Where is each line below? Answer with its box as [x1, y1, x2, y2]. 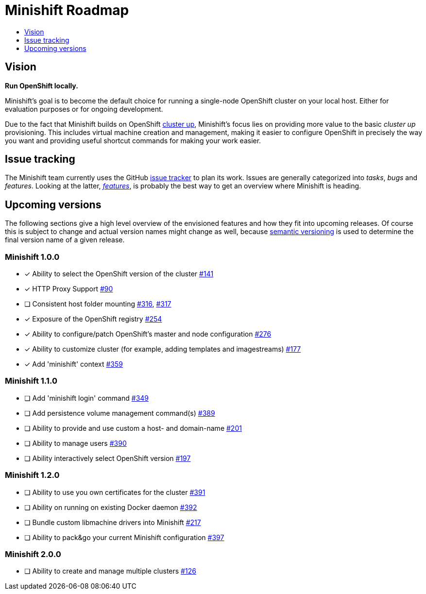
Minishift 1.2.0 [5, 470, 60, 480]
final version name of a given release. [5, 236, 125, 244]
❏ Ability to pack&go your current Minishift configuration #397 [24, 533, 224, 542]
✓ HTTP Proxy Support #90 [24, 285, 113, 293]
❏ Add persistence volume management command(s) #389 [24, 408, 215, 417]
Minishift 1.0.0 [5, 252, 60, 262]
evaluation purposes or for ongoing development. [5, 104, 163, 113]
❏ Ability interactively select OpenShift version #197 [24, 454, 191, 462]
